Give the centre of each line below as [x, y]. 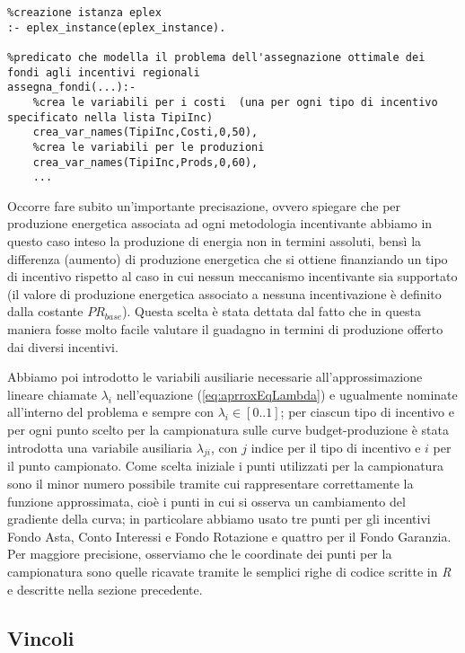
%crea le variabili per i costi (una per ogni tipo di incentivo [235, 102]
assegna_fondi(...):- [72, 88]
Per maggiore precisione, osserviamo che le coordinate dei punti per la [200, 554]
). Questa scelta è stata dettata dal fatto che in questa [272, 311]
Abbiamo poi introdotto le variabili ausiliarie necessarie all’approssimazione [215, 377]
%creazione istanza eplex [84, 13]
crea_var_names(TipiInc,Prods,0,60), [145, 162]
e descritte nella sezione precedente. [105, 589]
